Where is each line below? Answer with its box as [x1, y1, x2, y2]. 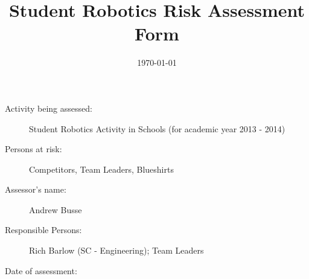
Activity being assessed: [5, 101, 92, 114]
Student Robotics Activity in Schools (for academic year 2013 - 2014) [29, 122, 285, 135]
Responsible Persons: [5, 223, 82, 236]
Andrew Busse [29, 203, 82, 216]
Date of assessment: [5, 264, 77, 277]
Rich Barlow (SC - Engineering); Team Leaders [29, 244, 204, 257]
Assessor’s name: [5, 183, 66, 196]
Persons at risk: [5, 143, 62, 155]
